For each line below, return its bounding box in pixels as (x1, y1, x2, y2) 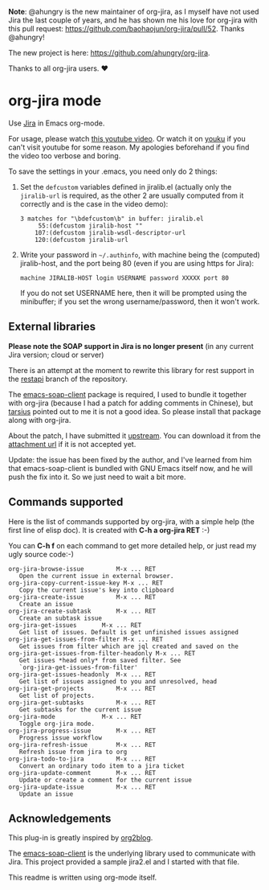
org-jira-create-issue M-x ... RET (8, 593, 157, 601)
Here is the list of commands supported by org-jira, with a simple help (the (8, 516, 255, 526)
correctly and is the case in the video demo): (19, 199, 169, 208)
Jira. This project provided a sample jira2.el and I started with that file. (8, 857, 240, 867)
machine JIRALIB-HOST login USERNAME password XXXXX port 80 (19, 273, 230, 282)
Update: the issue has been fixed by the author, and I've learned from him (8, 454, 252, 465)
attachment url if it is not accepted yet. (8, 439, 137, 449)
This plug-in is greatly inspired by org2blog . (8, 833, 153, 843)
